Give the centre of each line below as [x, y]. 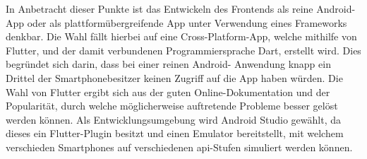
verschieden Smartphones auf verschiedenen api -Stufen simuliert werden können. [179, 147]
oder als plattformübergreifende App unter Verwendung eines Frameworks [187, 22]
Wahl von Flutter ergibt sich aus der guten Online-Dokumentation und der [168, 92]
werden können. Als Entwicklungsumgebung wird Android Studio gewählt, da [173, 119]
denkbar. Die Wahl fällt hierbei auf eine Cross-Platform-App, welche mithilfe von [181, 36]
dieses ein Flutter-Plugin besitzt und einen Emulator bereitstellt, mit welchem [175, 133]
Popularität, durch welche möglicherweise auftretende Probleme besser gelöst [172, 106]
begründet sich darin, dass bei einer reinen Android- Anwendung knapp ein [168, 64]
